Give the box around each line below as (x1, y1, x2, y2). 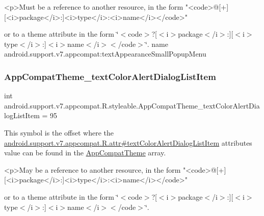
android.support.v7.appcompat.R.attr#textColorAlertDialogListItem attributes (4, 137, 252, 148)
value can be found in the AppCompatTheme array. (4, 147, 166, 158)
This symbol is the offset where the (4, 127, 114, 138)
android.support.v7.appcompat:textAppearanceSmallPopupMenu (4, 48, 206, 59)
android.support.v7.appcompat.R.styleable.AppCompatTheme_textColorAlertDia (4, 100, 260, 111)
